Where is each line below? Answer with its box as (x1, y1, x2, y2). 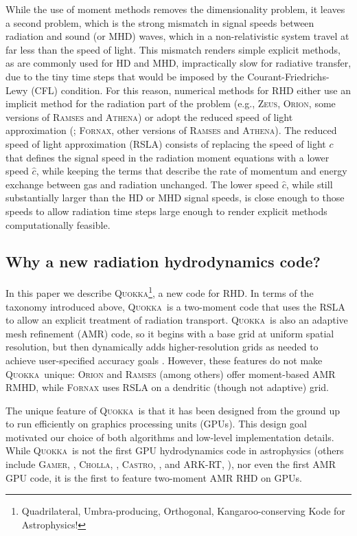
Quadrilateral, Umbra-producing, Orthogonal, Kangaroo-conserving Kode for (21, 504, 345, 518)
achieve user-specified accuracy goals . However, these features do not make (5, 353, 323, 367)
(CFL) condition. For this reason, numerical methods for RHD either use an (31, 82, 351, 97)
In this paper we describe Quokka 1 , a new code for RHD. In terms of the (5, 284, 314, 300)
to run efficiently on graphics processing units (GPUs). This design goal (5, 416, 307, 431)
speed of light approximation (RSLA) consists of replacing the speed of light (5, 136, 326, 150)
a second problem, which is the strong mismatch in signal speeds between (5, 15, 314, 30)
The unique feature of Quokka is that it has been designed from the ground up (5, 403, 341, 417)
